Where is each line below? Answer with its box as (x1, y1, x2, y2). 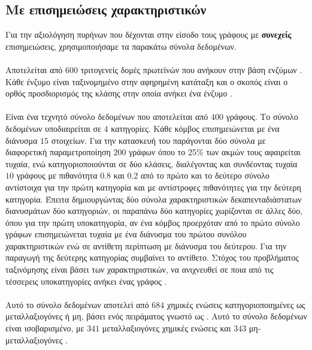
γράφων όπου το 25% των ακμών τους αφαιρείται (129, 146, 301, 158)
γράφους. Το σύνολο (226, 110, 298, 123)
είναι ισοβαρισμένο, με (5, 322, 84, 334)
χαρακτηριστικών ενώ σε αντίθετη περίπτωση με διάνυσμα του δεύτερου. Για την (5, 239, 287, 252)
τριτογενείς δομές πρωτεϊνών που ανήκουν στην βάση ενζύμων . (80, 63, 302, 76)
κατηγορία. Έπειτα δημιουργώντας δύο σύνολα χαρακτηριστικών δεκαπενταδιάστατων (5, 192, 302, 205)
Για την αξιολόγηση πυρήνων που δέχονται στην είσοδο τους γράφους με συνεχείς (5, 28, 292, 41)
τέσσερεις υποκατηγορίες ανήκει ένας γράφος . (5, 274, 167, 287)
